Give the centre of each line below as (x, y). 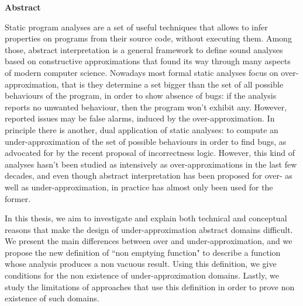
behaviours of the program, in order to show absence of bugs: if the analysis (141, 95)
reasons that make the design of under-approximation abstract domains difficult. (149, 229)
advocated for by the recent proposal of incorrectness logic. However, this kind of (150, 153)
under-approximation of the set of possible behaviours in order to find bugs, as (146, 141)
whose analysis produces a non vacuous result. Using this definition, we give (141, 264)
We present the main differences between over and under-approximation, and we (149, 241)
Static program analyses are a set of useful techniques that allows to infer (136, 27)
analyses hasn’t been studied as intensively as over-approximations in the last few (151, 164)
